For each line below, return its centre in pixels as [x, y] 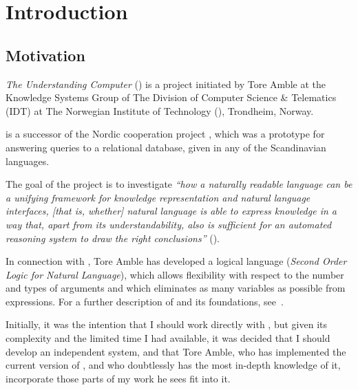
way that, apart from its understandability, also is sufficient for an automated [169, 224]
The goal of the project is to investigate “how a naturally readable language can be [179, 184]
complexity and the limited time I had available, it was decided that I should [168, 338]
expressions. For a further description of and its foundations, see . [145, 301]
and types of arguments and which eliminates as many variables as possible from [176, 288]
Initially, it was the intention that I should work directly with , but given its [167, 324]
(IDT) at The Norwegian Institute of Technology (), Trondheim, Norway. [160, 110]
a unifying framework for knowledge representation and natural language [158, 197]
